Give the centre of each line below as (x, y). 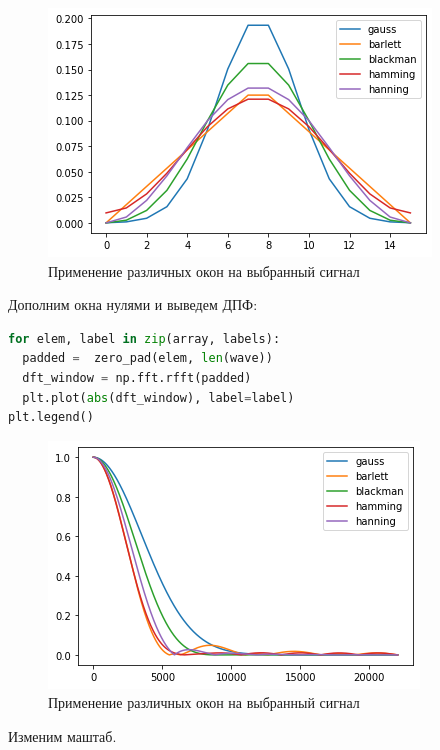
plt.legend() (51, 417)
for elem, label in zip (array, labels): (144, 338)
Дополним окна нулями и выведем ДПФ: (133, 304)
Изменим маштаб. (62, 735)
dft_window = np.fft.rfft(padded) (137, 377)
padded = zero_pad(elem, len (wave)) (147, 358)
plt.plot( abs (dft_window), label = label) (158, 397)
